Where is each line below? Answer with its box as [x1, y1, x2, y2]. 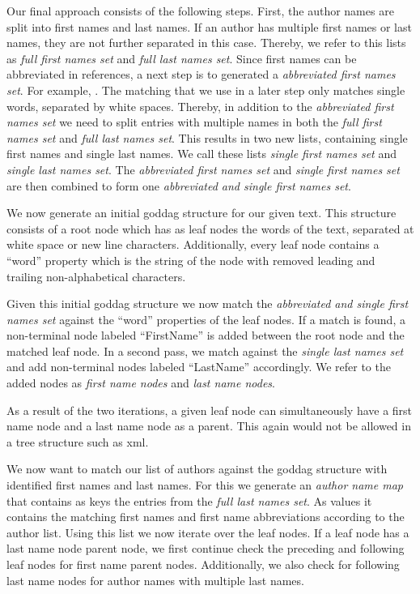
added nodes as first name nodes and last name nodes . [6, 374, 275, 391]
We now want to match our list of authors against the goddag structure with [6, 460, 388, 477]
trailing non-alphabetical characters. [6, 267, 186, 284]
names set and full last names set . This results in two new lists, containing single [6, 129, 408, 146]
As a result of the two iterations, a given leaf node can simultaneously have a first [6, 401, 413, 418]
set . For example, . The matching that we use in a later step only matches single [6, 81, 405, 98]
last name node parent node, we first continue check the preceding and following [6, 540, 405, 557]
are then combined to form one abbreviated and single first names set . [6, 177, 351, 194]
